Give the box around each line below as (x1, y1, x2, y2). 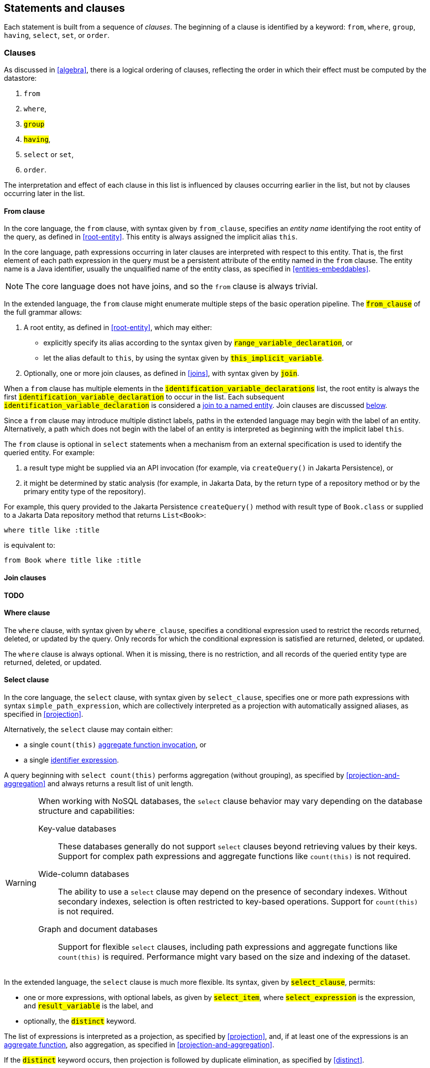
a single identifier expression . (24, 756, 119, 765)
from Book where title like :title (4, 556, 141, 565)
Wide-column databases (38, 869, 130, 879)
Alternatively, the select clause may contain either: (4, 725, 173, 734)
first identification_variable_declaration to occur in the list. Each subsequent (4, 393, 284, 401)
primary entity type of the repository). (24, 487, 146, 496)
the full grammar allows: (4, 308, 82, 317)
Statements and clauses (4, 2, 125, 14)
